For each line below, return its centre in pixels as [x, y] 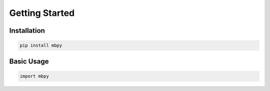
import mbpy [34, 76]
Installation [27, 31]
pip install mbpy [41, 45]
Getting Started [42, 13]
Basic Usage [29, 61]
